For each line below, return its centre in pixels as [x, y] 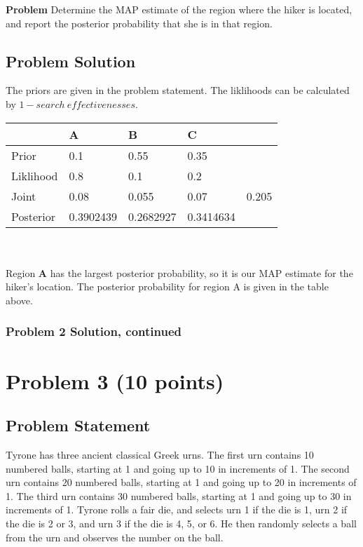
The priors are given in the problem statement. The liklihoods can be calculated [178, 90]
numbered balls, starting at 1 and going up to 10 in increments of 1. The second [178, 468]
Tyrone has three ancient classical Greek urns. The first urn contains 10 [160, 454]
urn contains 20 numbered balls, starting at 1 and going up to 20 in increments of [181, 482]
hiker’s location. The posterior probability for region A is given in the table [167, 286]
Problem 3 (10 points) [115, 380]
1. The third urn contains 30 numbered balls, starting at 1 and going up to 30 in [179, 495]
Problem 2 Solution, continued [94, 331]
